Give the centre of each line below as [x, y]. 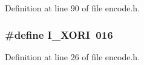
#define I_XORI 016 [59, 34]
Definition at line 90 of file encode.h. [73, 8]
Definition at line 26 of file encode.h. [73, 56]
